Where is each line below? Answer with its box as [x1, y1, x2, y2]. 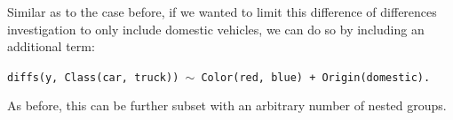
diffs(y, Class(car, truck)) [7, 71, 179, 84]
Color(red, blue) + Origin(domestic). [201, 71, 431, 84]
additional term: [7, 37, 95, 56]
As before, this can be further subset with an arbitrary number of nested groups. [7, 96, 447, 115]
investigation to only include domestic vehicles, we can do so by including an [7, 19, 425, 38]
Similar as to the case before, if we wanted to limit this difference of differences [7, 3, 437, 20]
